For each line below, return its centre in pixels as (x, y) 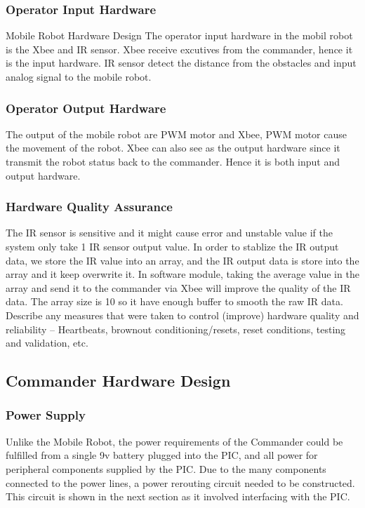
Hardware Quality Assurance (89, 207)
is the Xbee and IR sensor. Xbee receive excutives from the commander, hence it (179, 49)
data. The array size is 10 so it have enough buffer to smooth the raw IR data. (174, 301)
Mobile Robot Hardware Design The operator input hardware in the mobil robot (179, 35)
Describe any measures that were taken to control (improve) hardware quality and (182, 315)
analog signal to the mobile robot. (79, 76)
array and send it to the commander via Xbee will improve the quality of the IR (178, 287)
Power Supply (46, 415)
